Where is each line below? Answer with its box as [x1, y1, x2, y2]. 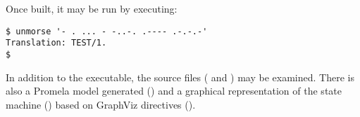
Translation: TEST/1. [6, 38, 107, 48]
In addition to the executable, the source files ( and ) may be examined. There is [6, 69, 354, 84]
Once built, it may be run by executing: [6, 1, 178, 15]
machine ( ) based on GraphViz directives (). [6, 97, 196, 111]
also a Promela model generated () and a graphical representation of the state [6, 83, 342, 98]
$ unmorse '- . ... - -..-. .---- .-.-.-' [6, 26, 208, 36]
